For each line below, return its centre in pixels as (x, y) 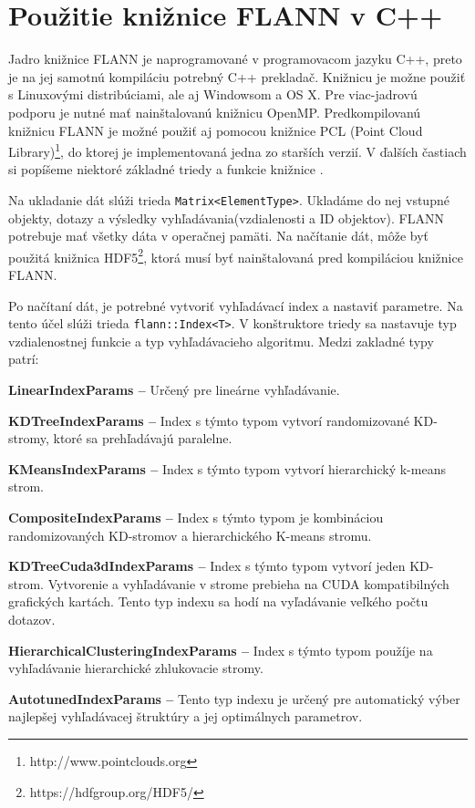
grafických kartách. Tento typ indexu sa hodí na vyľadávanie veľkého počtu (218, 601)
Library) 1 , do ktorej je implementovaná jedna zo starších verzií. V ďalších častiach (237, 150)
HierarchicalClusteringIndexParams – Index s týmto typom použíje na (221, 650)
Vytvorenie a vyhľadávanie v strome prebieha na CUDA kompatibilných (248, 583)
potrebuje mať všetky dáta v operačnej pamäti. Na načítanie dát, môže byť (218, 236)
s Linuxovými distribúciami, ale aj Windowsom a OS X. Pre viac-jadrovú (213, 94)
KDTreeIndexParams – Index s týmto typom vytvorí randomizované (209, 420)
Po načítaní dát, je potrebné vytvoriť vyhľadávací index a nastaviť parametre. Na (236, 305)
